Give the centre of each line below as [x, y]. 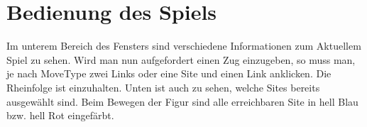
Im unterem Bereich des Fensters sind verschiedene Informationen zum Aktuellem [184, 46]
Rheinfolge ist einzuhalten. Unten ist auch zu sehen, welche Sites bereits [163, 87]
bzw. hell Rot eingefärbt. [60, 115]
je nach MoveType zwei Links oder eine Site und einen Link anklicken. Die [169, 73]
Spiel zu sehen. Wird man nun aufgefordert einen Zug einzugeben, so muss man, [181, 59]
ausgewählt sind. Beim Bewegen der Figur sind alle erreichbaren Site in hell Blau [182, 101]
